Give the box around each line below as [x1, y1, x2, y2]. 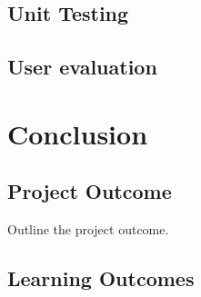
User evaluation [7, 53, 157, 81]
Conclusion [7, 114, 148, 152]
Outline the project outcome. [7, 220, 169, 239]
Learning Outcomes [7, 264, 195, 292]
